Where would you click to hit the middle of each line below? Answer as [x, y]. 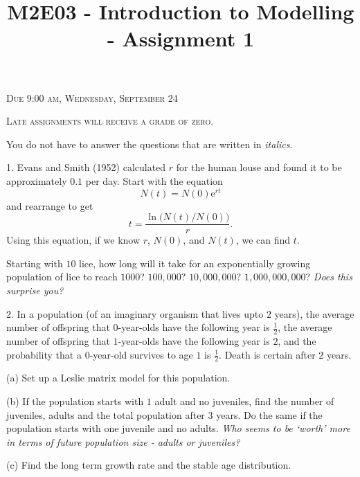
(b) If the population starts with [75, 401]
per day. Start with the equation [154, 180]
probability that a [44, 354]
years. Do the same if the [269, 414]
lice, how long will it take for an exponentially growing [195, 263]
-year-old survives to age [141, 354]
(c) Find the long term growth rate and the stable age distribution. [149, 465]
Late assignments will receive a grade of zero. [110, 121]
